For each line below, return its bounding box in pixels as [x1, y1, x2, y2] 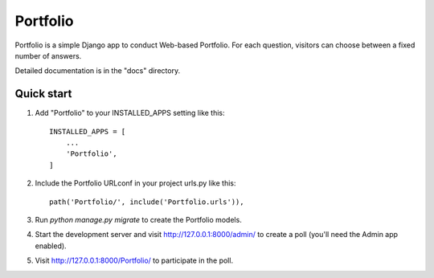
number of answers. [14, 51, 82, 60]
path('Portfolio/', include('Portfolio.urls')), [49, 197, 244, 206]
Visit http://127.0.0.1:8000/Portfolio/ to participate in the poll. [35, 256, 233, 265]
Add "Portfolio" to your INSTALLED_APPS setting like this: [35, 108, 225, 118]
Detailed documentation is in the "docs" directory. [14, 66, 181, 76]
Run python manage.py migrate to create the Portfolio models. [35, 215, 243, 224]
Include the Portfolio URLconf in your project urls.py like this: [35, 178, 236, 188]
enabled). [35, 241, 68, 251]
